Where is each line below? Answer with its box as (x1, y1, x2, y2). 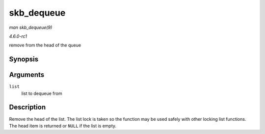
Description (9, 103, 46, 112)
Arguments (9, 71, 45, 79)
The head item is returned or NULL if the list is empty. (9, 123, 117, 129)
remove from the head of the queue (9, 42, 81, 48)
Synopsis (9, 55, 39, 64)
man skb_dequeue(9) (9, 24, 53, 30)
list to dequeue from (21, 90, 62, 96)
